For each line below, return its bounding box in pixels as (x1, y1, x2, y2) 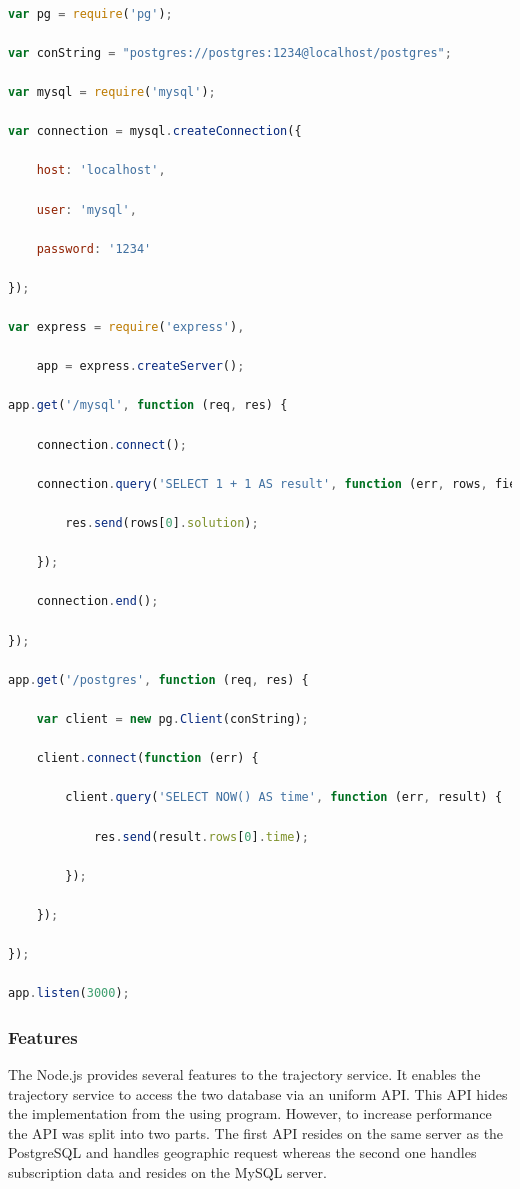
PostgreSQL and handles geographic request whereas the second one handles (8, 1142, 477, 1163)
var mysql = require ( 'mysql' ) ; (8, 84, 216, 99)
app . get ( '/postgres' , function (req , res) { (8, 672, 309, 687)
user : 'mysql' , (36, 202, 137, 217)
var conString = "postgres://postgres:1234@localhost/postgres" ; (8, 45, 452, 60)
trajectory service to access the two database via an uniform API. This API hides (8, 1083, 508, 1104)
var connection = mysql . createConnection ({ (8, 124, 302, 139)
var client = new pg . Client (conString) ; (36, 711, 309, 726)
